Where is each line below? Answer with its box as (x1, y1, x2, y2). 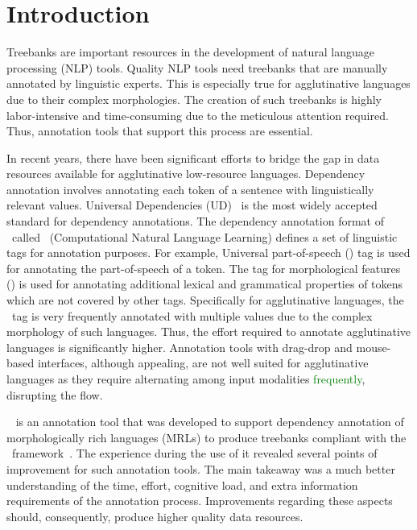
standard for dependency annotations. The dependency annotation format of (6, 213, 384, 230)
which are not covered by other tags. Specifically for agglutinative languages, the (6, 292, 404, 308)
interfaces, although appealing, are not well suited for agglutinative (37, 354, 369, 371)
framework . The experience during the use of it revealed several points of (11, 445, 378, 462)
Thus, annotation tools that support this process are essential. (6, 122, 313, 139)
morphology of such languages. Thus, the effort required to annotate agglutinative (6, 323, 411, 340)
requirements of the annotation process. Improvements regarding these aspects (6, 492, 393, 509)
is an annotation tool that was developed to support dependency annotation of (15, 413, 404, 430)
